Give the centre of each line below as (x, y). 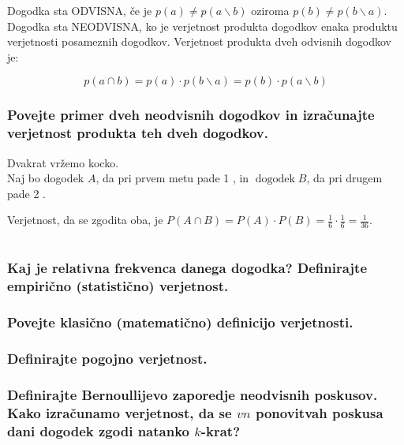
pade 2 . (26, 193)
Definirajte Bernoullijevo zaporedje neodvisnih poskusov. (193, 394)
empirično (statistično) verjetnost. (118, 286)
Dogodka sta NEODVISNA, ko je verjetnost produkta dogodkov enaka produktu (202, 26)
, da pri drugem (344, 178)
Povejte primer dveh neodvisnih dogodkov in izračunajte (191, 115)
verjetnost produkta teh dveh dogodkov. (138, 133)
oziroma (270, 10)
